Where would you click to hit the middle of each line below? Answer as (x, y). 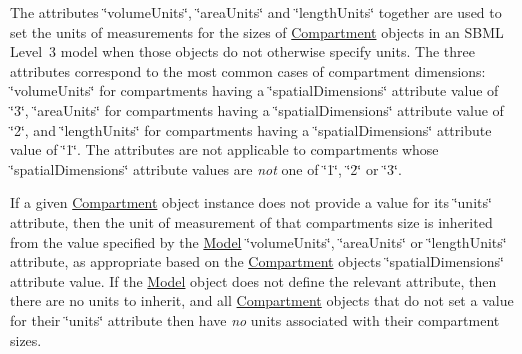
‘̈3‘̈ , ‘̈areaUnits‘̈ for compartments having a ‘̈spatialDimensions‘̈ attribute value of (257, 109)
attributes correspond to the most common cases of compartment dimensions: (248, 70)
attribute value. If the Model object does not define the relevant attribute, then (253, 280)
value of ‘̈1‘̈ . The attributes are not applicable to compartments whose (224, 149)
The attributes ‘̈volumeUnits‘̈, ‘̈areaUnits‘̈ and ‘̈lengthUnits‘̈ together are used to (256, 12)
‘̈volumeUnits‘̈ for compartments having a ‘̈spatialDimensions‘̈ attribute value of (254, 90)
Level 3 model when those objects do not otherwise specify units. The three (242, 51)
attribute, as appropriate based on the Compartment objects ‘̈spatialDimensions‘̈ (257, 261)
